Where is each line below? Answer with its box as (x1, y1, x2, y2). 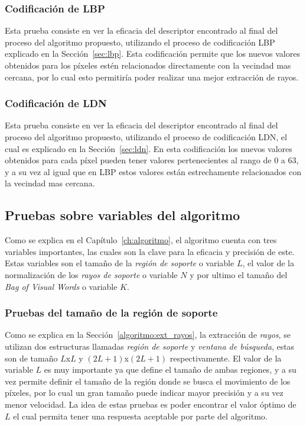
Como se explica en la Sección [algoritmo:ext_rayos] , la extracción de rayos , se (5, 328, 291, 341)
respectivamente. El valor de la (170, 351, 282, 364)
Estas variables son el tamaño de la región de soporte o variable (5, 257, 235, 269)
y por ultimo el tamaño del (190, 268, 288, 280)
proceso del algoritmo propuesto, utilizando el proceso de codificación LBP (5, 35, 275, 48)
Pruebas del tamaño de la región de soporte (5, 305, 218, 320)
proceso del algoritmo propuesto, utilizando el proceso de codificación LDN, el (5, 131, 287, 143)
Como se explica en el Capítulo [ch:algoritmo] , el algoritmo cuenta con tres (5, 234, 277, 246)
